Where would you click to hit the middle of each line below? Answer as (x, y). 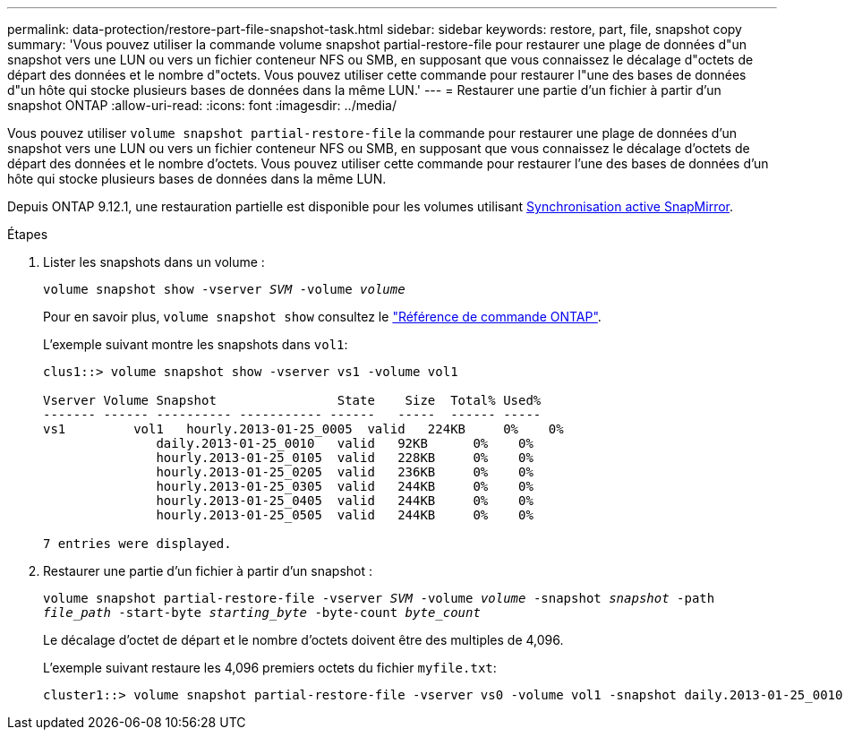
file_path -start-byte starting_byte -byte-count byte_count (262, 613)
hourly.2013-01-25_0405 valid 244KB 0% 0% (345, 501)
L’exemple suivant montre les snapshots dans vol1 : (196, 344)
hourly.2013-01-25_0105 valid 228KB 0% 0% (345, 458)
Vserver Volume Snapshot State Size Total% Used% (292, 400)
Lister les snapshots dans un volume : (154, 262)
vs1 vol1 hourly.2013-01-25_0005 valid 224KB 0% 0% (303, 429)
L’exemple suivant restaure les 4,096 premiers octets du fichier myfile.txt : (270, 668)
